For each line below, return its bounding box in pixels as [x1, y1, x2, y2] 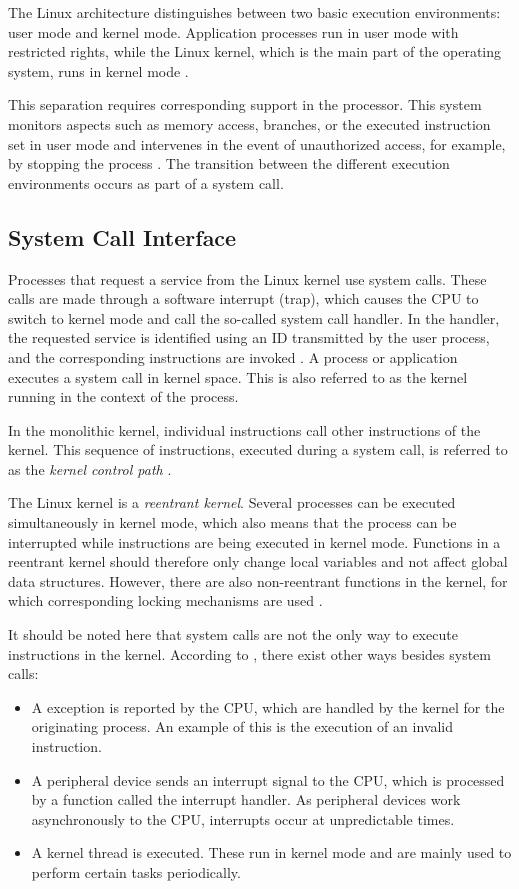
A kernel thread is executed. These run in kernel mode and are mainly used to [31, 842, 512, 863]
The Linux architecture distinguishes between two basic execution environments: [8, 2, 501, 22]
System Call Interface [8, 221, 237, 252]
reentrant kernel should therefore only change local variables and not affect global [8, 551, 508, 572]
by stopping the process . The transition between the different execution [8, 153, 450, 174]
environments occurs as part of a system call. [8, 172, 284, 193]
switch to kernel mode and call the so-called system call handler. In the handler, [8, 307, 500, 328]
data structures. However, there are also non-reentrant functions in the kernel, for [8, 570, 508, 591]
